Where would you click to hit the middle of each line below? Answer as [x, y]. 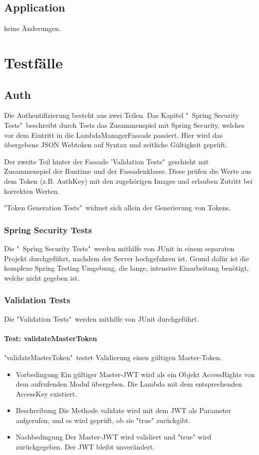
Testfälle [33, 62]
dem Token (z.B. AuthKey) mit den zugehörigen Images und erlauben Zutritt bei [129, 181]
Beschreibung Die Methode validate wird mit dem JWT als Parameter [123, 410]
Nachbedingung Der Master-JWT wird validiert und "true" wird [114, 437]
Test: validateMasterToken [51, 338]
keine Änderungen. [33, 28]
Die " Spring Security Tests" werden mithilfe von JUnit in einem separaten [119, 248]
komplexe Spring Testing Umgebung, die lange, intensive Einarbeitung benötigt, [127, 268]
